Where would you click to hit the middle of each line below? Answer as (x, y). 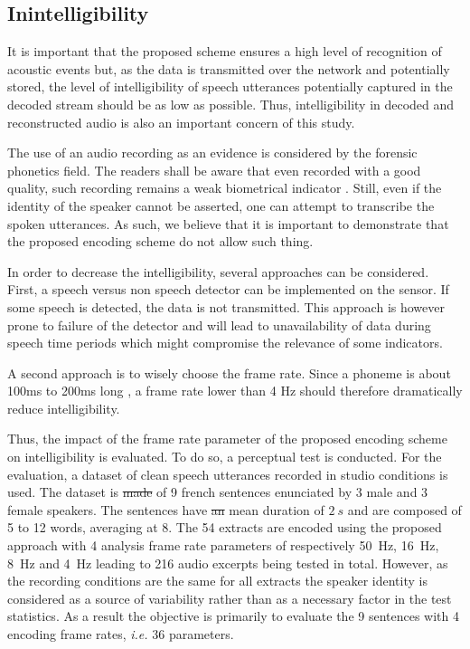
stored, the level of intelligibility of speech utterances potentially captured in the (230, 86)
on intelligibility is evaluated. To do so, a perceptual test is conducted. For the (225, 457)
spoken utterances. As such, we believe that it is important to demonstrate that (228, 223)
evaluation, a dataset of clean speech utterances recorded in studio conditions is (228, 474)
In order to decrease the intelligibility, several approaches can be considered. (218, 271)
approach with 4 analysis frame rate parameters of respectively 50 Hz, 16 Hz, (223, 545)
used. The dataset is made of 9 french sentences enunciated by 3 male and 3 (218, 492)
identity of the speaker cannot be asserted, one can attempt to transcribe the (221, 205)
